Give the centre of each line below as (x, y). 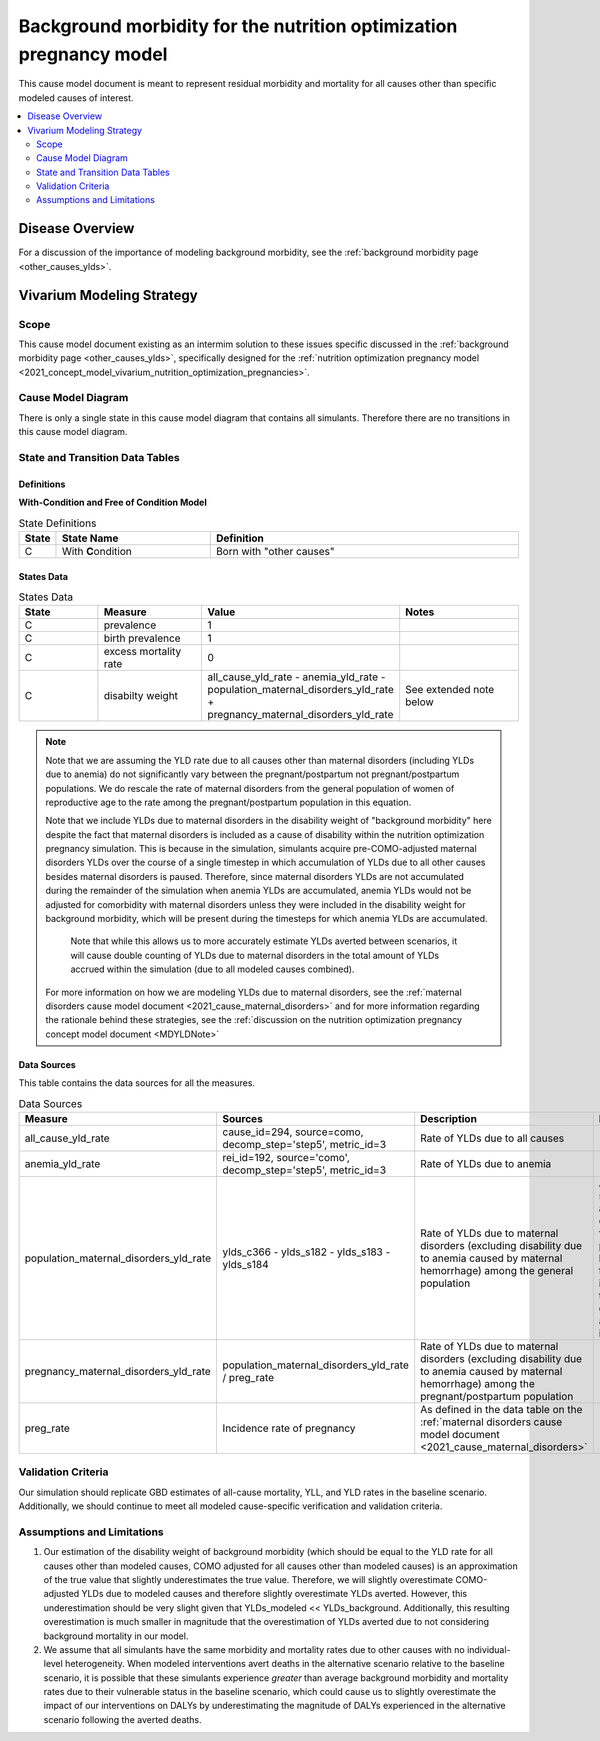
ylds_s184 (245, 1264)
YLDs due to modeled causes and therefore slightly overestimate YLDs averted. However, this (274, 1594)
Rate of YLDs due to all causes (492, 1138)
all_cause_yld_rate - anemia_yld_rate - (296, 677)
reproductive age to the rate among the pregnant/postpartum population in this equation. (228, 802)
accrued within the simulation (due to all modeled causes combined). (212, 969)
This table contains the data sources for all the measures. (136, 1083)
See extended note (450, 690)
